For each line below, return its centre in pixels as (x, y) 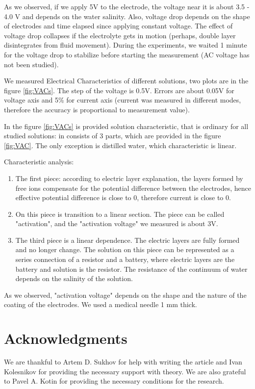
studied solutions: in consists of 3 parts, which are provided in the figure (113, 136)
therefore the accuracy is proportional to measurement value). (97, 109)
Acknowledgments (66, 338)
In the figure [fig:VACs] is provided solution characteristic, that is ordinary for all (126, 126)
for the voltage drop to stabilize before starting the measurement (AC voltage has (127, 54)
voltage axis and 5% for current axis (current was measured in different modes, (123, 100)
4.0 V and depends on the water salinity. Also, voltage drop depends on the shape (127, 16)
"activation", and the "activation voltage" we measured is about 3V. (117, 223)
